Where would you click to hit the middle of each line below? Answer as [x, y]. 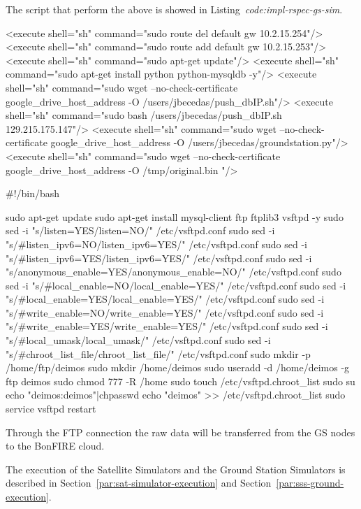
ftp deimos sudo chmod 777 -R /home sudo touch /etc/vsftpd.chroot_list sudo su [180, 381]
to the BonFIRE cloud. [55, 446]
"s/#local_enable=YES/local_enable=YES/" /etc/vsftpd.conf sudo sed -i [165, 299]
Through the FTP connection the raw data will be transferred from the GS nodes [180, 432]
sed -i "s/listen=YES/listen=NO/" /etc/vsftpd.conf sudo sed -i [140, 230]
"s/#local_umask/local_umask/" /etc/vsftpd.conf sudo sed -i [138, 340]
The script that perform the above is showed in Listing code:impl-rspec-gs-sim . [174, 9]
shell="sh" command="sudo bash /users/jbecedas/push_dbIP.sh [144, 115]
